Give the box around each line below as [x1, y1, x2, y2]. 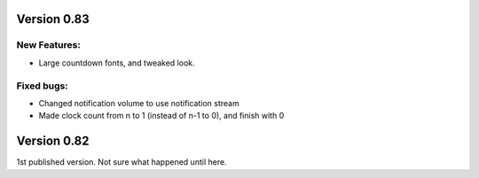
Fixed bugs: [16, 80, 68, 92]
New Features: [16, 39, 82, 51]
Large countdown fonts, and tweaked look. [38, 58, 195, 68]
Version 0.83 [16, 12, 90, 27]
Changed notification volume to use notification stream [38, 97, 239, 108]
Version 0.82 [16, 134, 90, 149]
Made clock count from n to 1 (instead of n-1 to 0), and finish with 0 [38, 111, 285, 121]
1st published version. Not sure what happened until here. [16, 157, 227, 167]
